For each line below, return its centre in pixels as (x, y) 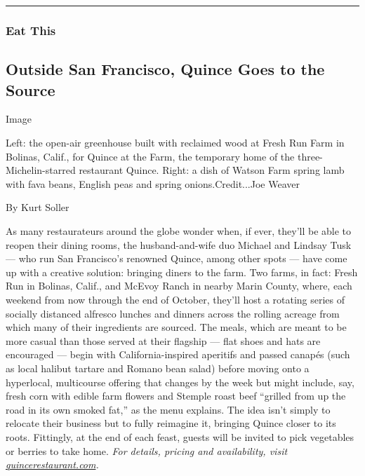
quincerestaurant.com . (52, 464)
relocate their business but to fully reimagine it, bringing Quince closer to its (171, 423)
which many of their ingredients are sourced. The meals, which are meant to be (176, 327)
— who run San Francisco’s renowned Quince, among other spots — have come (177, 258)
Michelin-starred (41, 170)
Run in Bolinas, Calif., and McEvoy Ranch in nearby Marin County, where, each (179, 286)
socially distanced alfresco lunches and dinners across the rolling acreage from (173, 313)
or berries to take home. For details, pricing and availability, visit (147, 450)
